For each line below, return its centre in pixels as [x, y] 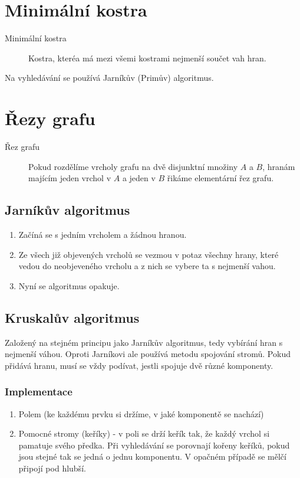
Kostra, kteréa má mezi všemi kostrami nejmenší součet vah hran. [147, 58]
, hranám [279, 166]
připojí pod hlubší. [52, 468]
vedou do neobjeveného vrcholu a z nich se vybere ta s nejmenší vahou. [147, 266]
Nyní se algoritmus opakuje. [69, 285]
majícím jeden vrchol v [70, 178]
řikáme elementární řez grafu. [220, 178]
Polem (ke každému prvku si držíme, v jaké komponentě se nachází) [141, 413]
